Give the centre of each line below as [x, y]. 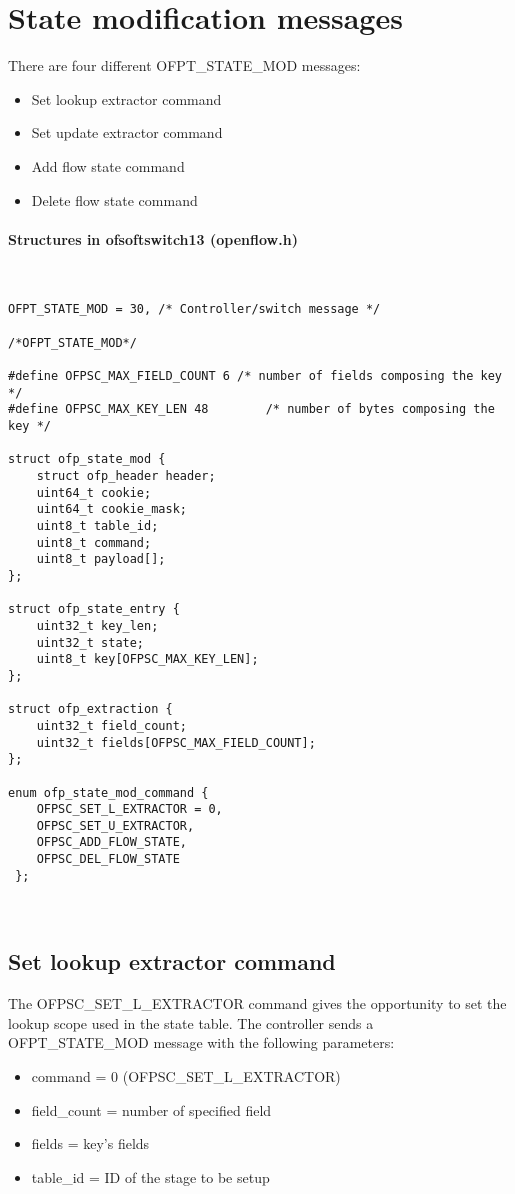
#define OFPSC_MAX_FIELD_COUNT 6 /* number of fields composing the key [255, 376]
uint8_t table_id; [97, 526]
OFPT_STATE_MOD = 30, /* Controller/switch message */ [194, 309]
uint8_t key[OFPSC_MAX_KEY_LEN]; [147, 659]
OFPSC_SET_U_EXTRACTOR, [115, 825]
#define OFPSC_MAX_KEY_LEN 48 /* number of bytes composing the [251, 409]
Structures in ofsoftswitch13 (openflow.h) [153, 238]
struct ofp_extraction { [90, 709]
